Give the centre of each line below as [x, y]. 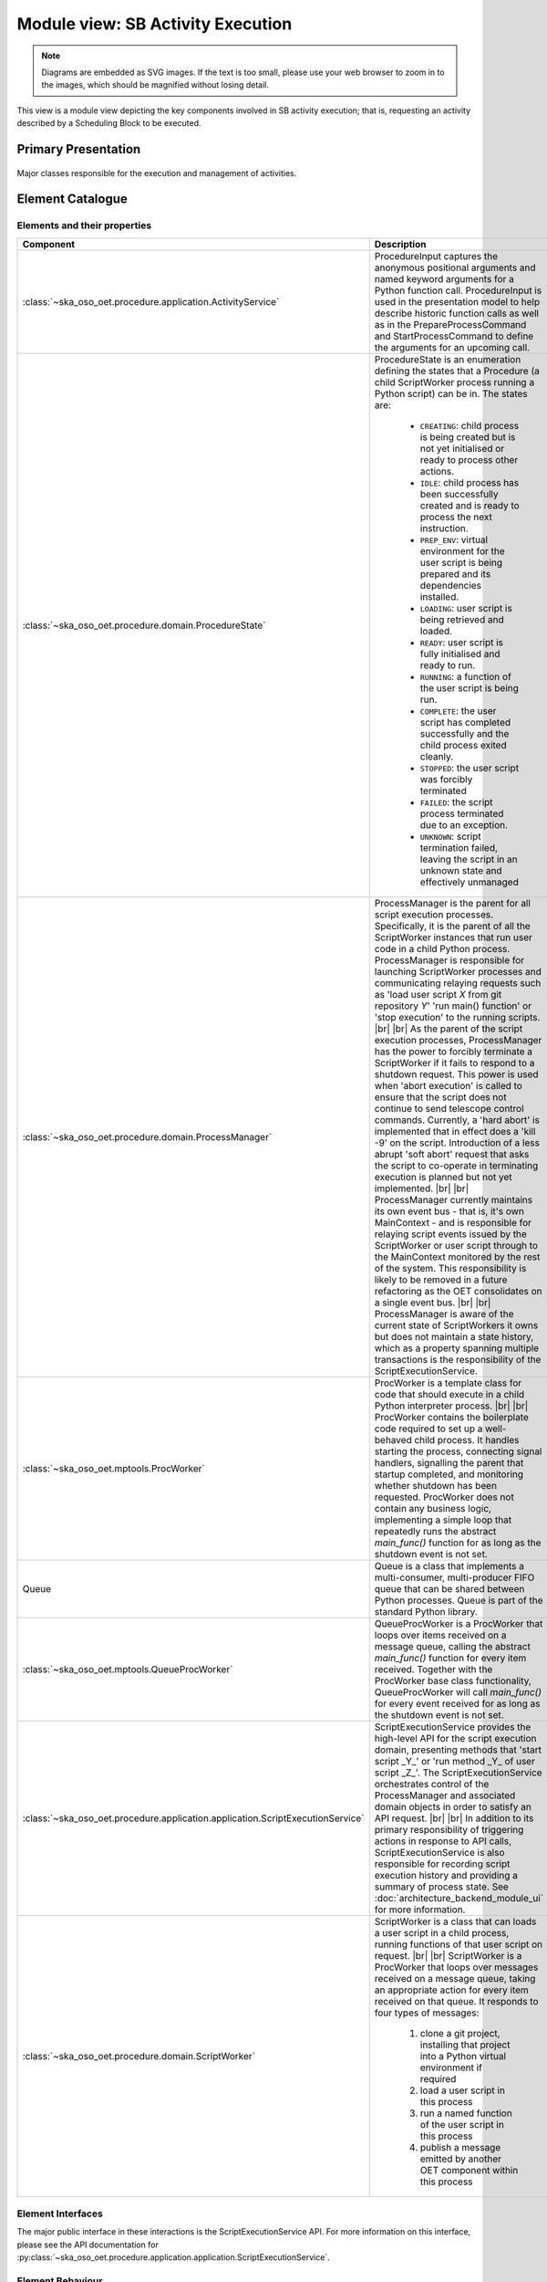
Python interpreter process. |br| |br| [451, 1406]
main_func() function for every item [450, 1658]
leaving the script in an [469, 859]
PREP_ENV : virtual [454, 539]
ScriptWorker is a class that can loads [455, 1921]
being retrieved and [462, 619]
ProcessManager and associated [445, 1795]
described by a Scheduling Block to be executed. [109, 123]
